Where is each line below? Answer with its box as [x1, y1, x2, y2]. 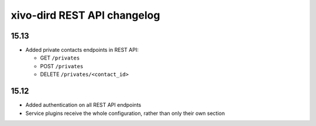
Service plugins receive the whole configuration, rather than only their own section [25, 110, 225, 117]
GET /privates [40, 54, 80, 61]
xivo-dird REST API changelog [11, 9, 160, 22]
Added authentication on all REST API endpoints [25, 101, 142, 108]
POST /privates [40, 62, 84, 69]
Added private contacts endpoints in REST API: [25, 47, 139, 54]
